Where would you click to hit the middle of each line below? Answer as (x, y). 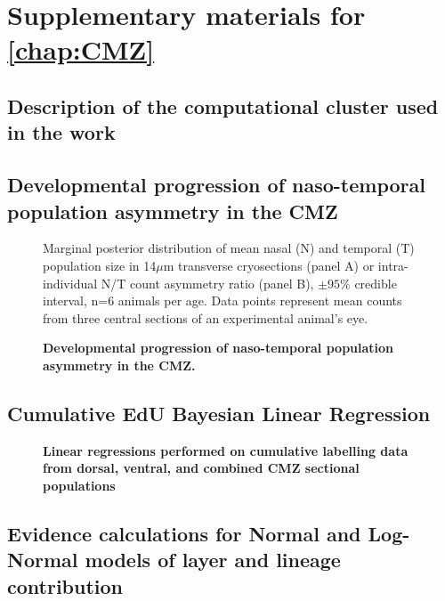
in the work (61, 132)
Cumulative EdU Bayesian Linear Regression (219, 413)
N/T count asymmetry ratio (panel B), (207, 283)
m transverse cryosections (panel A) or (269, 265)
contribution (65, 585)
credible (376, 283)
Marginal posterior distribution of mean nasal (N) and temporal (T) (229, 248)
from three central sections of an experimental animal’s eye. (206, 317)
